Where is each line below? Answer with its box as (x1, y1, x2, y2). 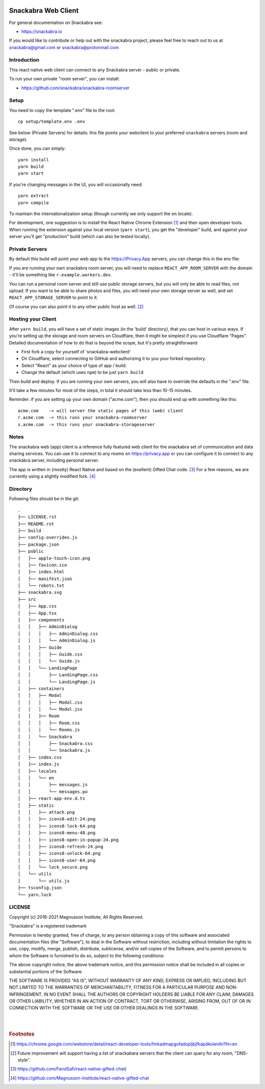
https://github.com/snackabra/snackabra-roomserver (21, 85, 130, 91)
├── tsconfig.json (18, 885, 62, 891)
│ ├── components (18, 617, 65, 623)
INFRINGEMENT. (9, 991, 43, 997)
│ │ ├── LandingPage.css (18, 672, 98, 678)
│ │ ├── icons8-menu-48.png (18, 830, 96, 836)
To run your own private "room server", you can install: (9, 76, 120, 82)
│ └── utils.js (18, 878, 70, 883)
